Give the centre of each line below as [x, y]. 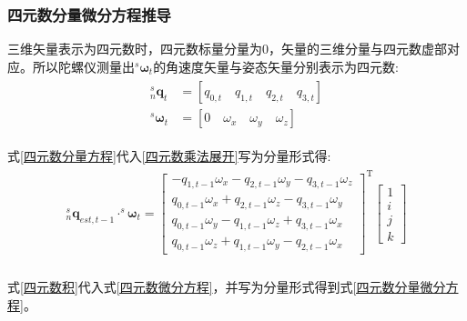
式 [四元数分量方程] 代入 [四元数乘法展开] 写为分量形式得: [169, 155]
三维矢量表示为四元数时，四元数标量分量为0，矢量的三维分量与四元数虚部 [227, 49]
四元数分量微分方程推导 [89, 14]
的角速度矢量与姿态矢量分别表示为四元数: [276, 66]
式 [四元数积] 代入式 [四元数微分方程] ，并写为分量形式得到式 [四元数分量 [214, 286]
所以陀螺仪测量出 [83, 66]
